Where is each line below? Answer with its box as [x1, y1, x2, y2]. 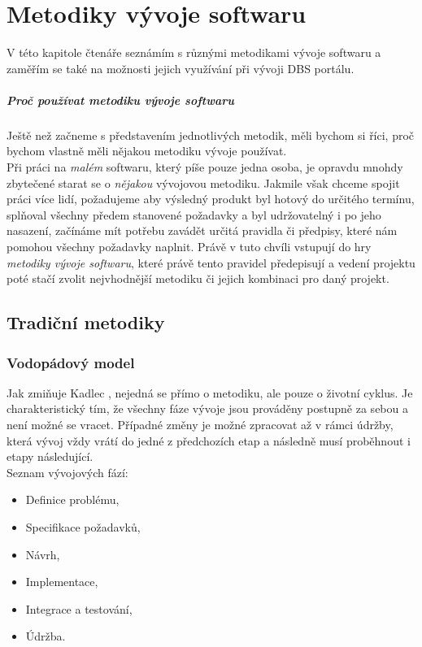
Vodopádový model [7, 352, 135, 372]
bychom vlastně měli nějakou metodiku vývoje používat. [7, 142, 287, 159]
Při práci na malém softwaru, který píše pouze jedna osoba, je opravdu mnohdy [7, 158, 403, 176]
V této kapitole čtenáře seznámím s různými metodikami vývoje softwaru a [7, 44, 381, 61]
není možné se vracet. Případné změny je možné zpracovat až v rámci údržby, [7, 416, 394, 432]
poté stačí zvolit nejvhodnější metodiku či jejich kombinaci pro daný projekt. [7, 270, 389, 287]
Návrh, [25, 545, 60, 562]
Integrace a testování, [25, 600, 133, 617]
